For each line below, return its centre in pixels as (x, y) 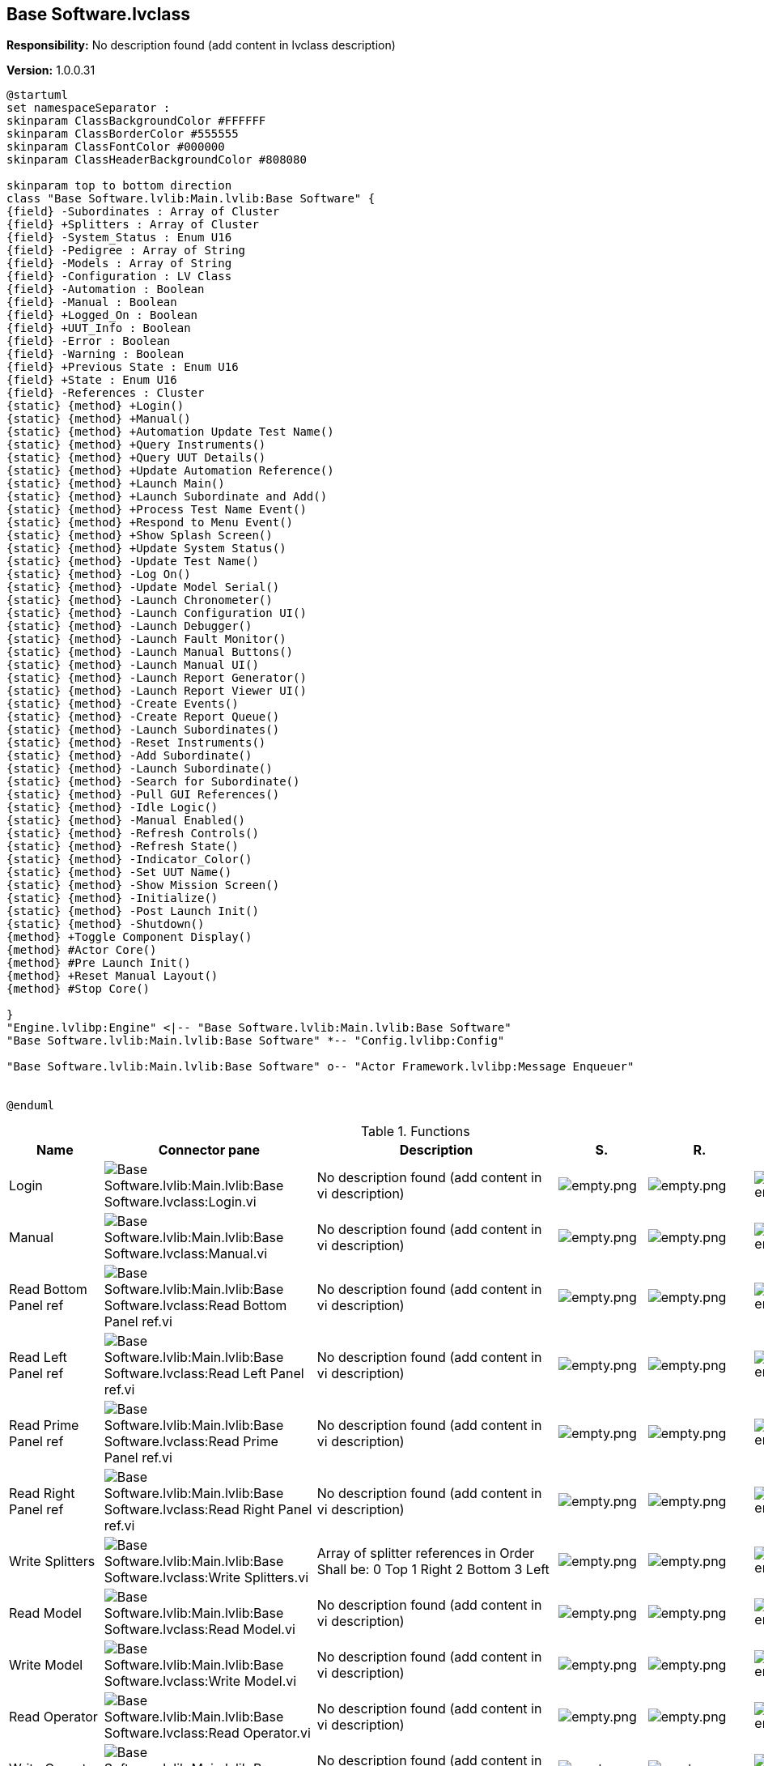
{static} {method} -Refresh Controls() (133, 834)
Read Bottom (48, 1289)
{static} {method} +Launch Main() (116, 484)
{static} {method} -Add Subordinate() (129, 756)
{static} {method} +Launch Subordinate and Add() (167, 497)
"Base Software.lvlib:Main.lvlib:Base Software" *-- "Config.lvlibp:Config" (256, 1041)
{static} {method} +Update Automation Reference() (170, 471)
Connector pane (209, 1150)
